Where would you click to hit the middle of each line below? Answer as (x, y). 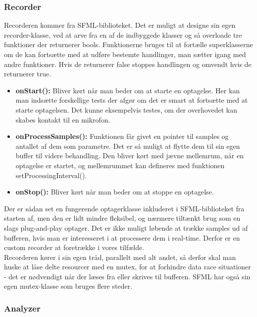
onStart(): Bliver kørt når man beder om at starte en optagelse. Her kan (128, 90)
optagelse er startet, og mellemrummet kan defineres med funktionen (120, 165)
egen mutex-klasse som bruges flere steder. (68, 286)
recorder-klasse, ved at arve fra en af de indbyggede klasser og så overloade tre (123, 34)
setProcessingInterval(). (51, 175)
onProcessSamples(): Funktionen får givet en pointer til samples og (122, 136)
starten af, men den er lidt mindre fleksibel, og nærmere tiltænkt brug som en (122, 218)
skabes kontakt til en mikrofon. (63, 119)
